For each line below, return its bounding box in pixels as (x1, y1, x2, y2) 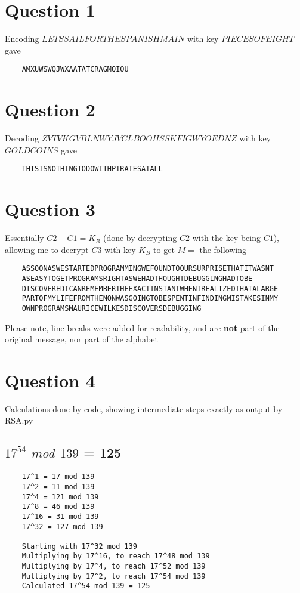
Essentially (5, 231, 44, 244)
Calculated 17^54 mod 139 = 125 (21, 582, 150, 591)
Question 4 (5, 367, 95, 392)
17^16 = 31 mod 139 (21, 512, 99, 521)
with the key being (192, 231, 261, 244)
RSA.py (5, 414, 33, 427)
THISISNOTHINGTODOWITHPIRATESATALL (21, 165, 163, 174)
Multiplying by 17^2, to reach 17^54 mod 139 (21, 572, 206, 580)
